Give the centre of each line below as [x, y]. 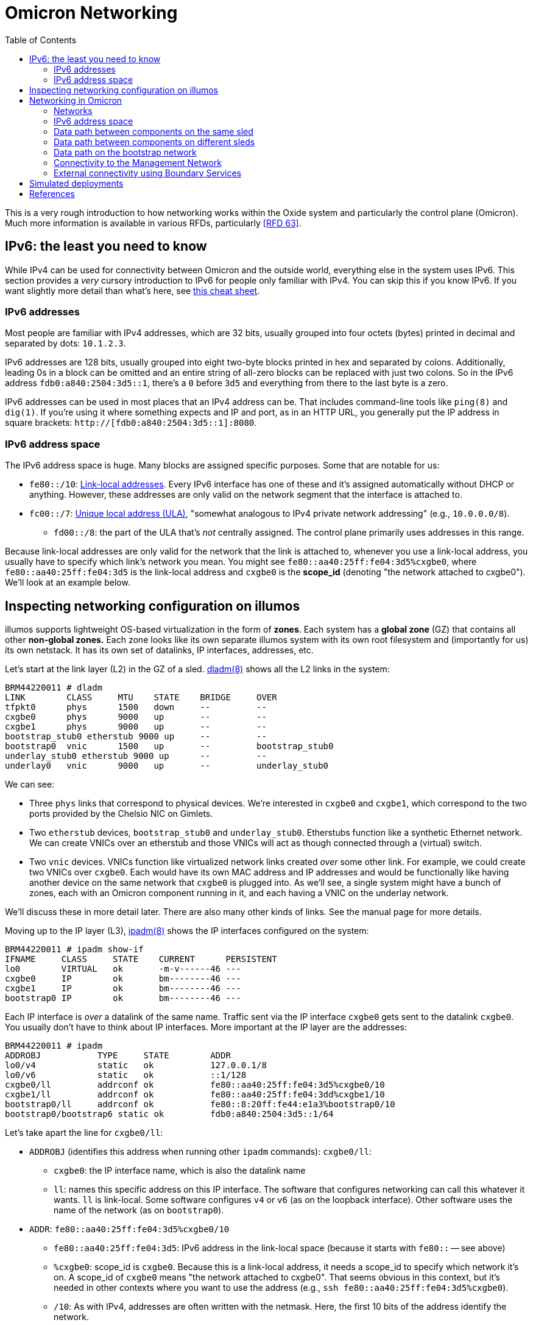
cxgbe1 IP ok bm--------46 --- [123, 988]
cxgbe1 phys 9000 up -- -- [136, 726]
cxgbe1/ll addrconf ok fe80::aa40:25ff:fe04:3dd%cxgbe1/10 [195, 1094]
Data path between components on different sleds [154, 142]
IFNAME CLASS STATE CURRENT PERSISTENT [141, 959]
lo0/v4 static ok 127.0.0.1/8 [136, 1065]
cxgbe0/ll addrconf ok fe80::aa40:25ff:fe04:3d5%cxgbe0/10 [195, 1084]
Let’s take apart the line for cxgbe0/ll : [84, 1132]
